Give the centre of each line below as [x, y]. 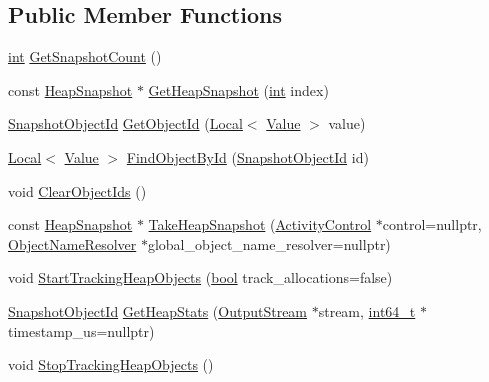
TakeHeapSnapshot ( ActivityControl [260, 224]
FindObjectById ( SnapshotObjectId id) [247, 156]
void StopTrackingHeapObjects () [111, 364]
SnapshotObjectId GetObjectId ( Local [125, 123]
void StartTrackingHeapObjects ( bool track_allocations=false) [200, 277]
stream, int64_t [367, 310]
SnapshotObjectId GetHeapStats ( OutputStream [158, 310]
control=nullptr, [432, 224]
